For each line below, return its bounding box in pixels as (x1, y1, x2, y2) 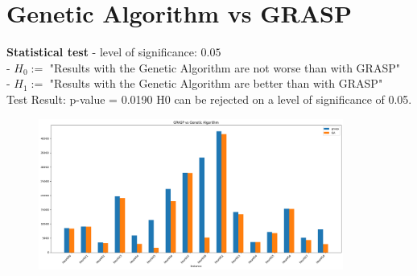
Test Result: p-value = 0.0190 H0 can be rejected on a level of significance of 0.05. (6, 90, 412, 107)
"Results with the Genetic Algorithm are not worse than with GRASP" (49, 59, 400, 76)
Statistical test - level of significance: (6, 43, 197, 60)
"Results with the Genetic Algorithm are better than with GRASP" (49, 75, 383, 92)
